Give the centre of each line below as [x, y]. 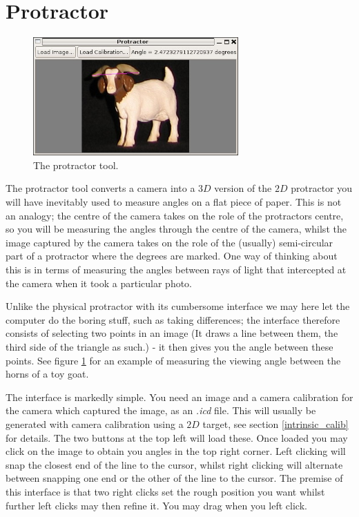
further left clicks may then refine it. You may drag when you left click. [156, 505]
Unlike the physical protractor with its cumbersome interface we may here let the [178, 306]
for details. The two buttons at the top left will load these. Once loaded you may [177, 437]
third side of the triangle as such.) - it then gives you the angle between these [169, 347]
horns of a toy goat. [47, 374]
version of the [243, 188]
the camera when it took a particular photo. [99, 283]
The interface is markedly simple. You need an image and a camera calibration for [179, 397]
